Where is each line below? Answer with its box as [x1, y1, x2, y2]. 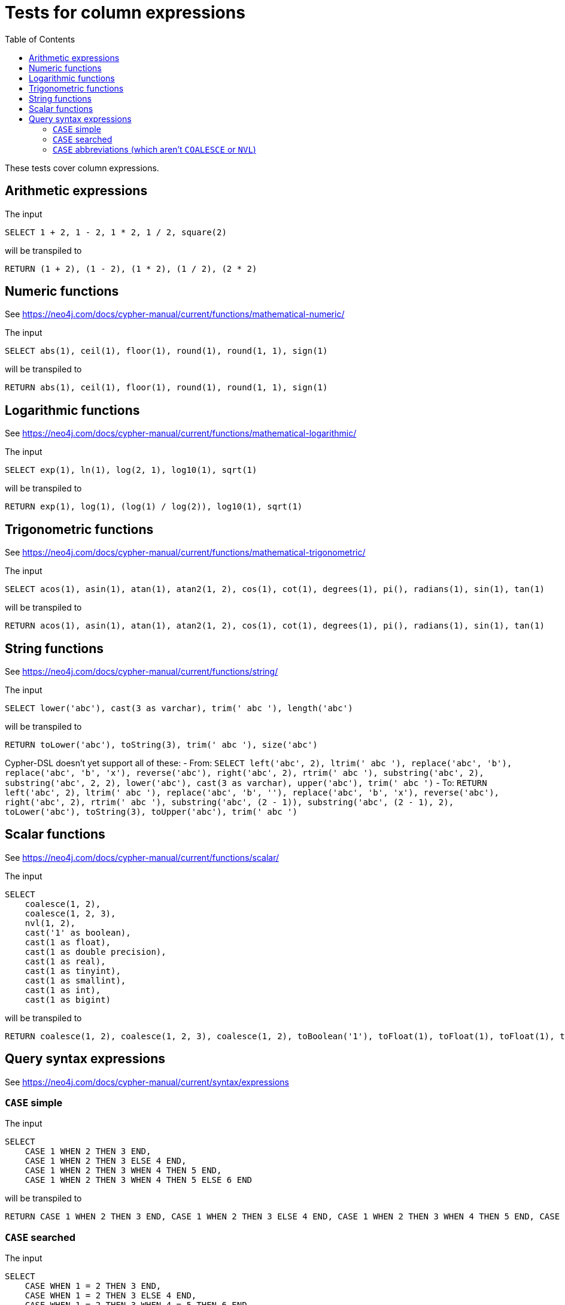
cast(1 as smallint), [25, 975, 126, 985]
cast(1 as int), [25, 985, 101, 995]
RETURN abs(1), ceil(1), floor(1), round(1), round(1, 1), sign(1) [5, 383, 328, 393]
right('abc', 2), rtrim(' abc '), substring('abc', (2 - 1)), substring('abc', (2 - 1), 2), [5, 797, 454, 807]
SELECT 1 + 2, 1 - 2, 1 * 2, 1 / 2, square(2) [5, 227, 227, 237]
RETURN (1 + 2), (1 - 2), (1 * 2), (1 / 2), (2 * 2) [5, 263, 257, 274]
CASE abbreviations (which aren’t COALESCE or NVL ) [53, 144, 256, 154]
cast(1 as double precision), [25, 946, 166, 957]
